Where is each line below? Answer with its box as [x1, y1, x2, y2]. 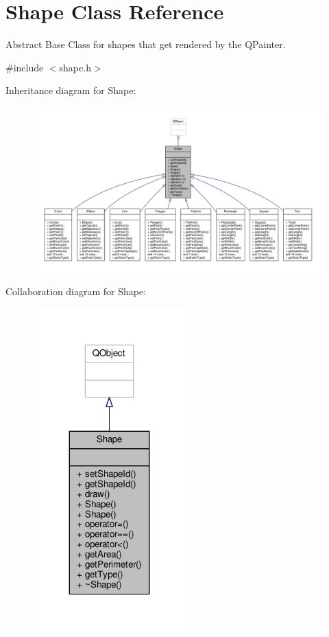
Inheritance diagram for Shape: [5, 83, 136, 97]
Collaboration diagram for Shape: [5, 284, 147, 299]
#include [5, 60, 44, 74]
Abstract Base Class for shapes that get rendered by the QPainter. [5, 37, 286, 51]
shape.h [59, 60, 91, 74]
